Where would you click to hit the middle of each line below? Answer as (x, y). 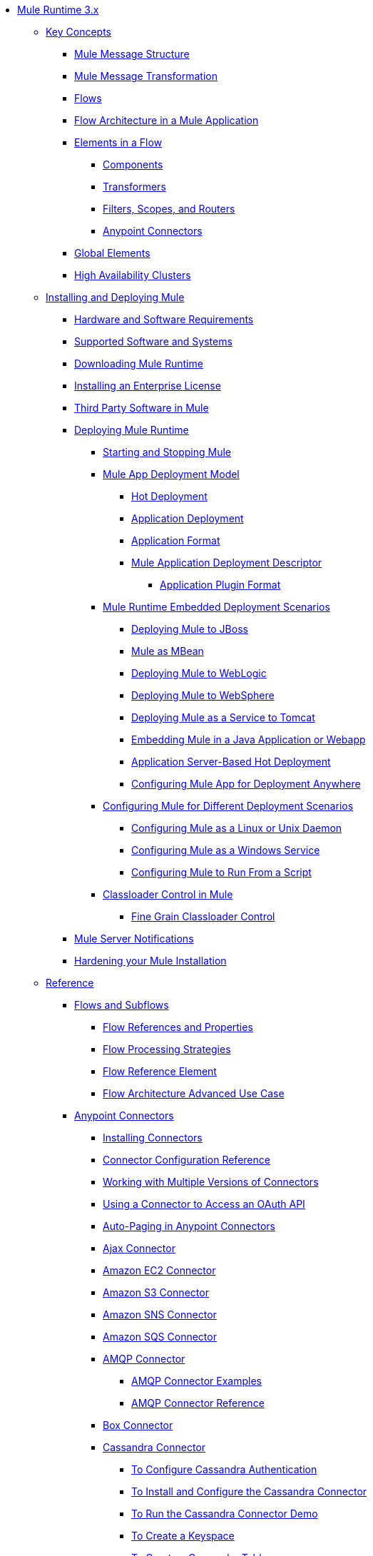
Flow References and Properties (178, 1027)
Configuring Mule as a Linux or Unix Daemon (237, 828)
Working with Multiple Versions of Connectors (211, 1182)
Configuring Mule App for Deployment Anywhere (246, 784)
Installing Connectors (153, 1138)
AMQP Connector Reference (198, 1403)
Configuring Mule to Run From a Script (221, 872)
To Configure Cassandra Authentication (224, 1469)
